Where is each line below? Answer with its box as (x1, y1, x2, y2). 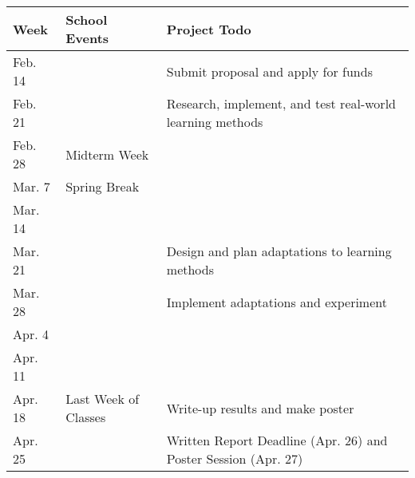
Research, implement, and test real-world (166, 94, 396, 113)
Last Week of (65, 389, 140, 408)
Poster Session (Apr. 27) (166, 449, 303, 468)
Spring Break (65, 177, 140, 196)
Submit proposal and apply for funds (166, 61, 373, 81)
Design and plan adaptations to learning (166, 242, 392, 260)
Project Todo (166, 19, 251, 38)
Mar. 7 (13, 177, 50, 196)
